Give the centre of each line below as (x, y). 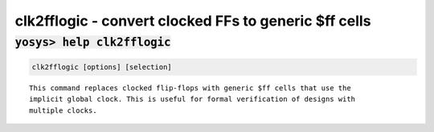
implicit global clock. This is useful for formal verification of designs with (192, 99)
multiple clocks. (63, 110)
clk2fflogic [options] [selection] (102, 67)
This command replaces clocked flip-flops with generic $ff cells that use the (190, 88)
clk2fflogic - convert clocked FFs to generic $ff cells (193, 21)
